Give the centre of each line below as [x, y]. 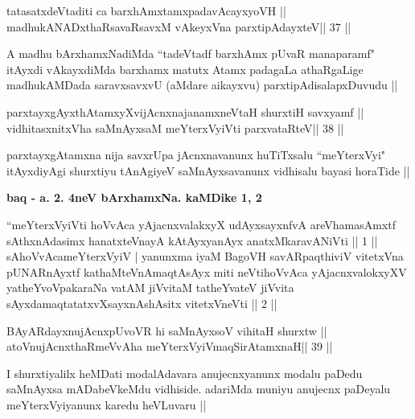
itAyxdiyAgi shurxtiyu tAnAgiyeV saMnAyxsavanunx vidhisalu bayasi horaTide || [208, 170]
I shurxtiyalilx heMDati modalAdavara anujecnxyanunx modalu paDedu [185, 373]
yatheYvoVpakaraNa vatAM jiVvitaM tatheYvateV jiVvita [150, 288]
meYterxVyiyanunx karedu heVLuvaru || [107, 404]
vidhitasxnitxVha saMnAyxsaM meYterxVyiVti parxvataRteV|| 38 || [175, 127]
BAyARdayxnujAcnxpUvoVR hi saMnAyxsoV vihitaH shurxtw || [167, 330]
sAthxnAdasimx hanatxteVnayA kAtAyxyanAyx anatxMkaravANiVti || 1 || [192, 240]
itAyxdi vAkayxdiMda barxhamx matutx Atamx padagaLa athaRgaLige [185, 69]
